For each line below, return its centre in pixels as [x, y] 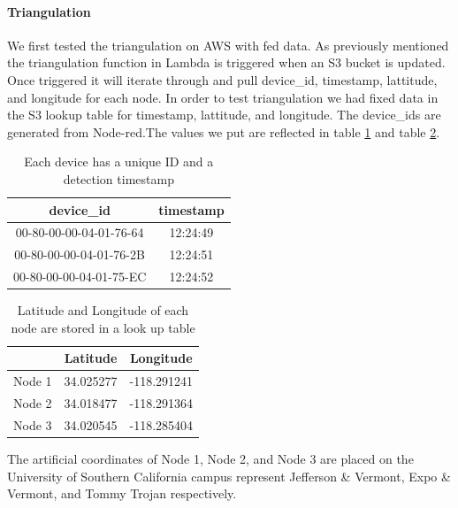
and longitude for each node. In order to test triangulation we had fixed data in [223, 97]
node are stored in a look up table [103, 327]
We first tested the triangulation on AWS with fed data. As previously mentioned [228, 45]
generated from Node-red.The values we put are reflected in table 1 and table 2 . [224, 131]
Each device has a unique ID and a [119, 162]
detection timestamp [118, 178]
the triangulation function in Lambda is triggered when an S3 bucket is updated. [226, 62]
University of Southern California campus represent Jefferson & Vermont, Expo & [229, 476]
